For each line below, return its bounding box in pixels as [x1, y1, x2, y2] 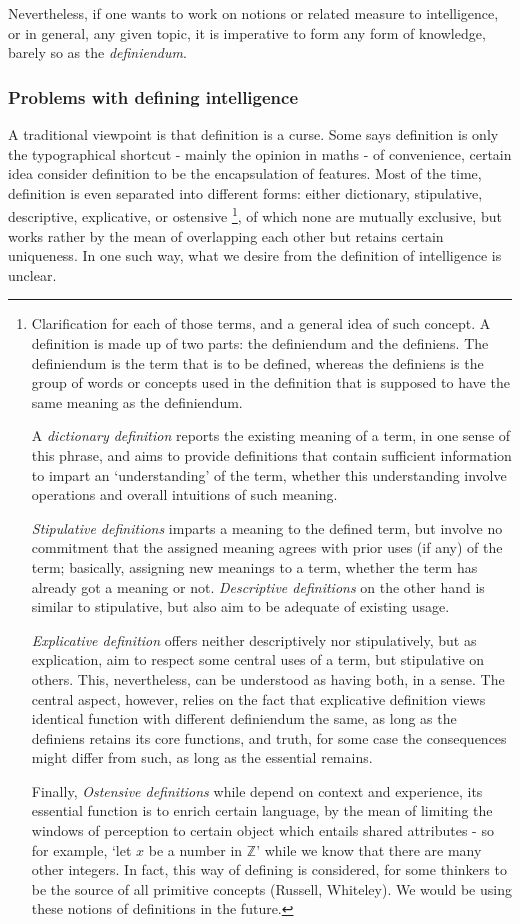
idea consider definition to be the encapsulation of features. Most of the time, [8, 163, 482, 184]
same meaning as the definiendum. [31, 391, 243, 412]
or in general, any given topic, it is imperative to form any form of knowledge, [8, 22, 486, 43]
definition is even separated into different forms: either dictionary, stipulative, [8, 182, 483, 203]
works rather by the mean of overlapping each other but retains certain [8, 225, 444, 246]
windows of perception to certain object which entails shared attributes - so [31, 820, 494, 841]
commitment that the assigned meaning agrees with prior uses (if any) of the [31, 537, 503, 558]
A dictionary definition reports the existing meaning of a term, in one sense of [31, 425, 511, 446]
